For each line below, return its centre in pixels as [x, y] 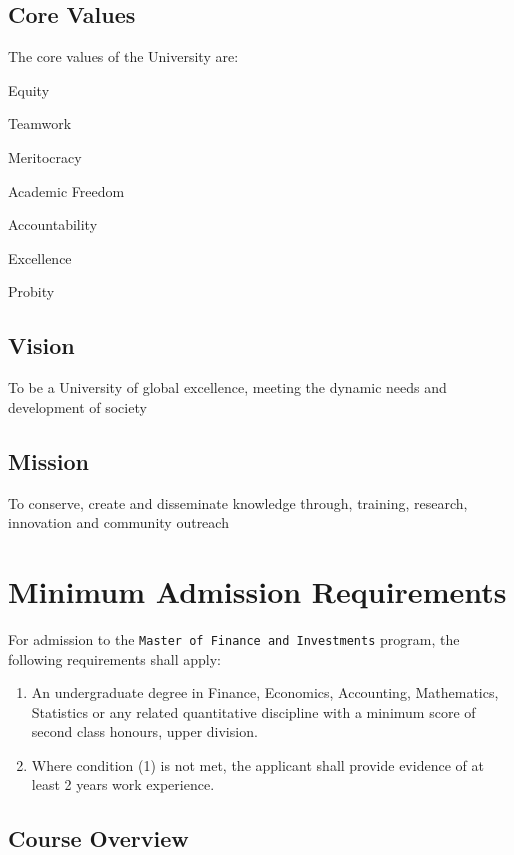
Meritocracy [45, 156]
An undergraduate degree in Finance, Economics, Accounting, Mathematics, [265, 692]
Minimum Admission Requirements [257, 590]
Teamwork [40, 123]
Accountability [53, 224]
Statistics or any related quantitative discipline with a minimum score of [253, 711]
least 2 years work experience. [123, 784]
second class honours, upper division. [144, 731]
